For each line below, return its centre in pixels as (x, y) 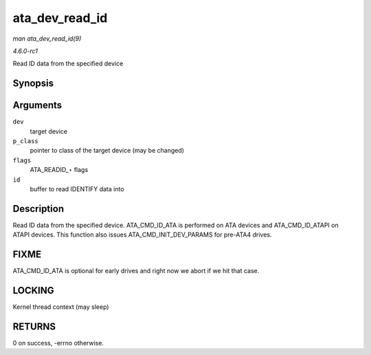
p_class (26, 141)
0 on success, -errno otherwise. (58, 343)
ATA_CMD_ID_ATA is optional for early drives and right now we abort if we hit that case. (136, 271)
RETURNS (34, 326)
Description (38, 209)
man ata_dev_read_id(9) (47, 39)
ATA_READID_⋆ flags (59, 170)
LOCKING (33, 290)
